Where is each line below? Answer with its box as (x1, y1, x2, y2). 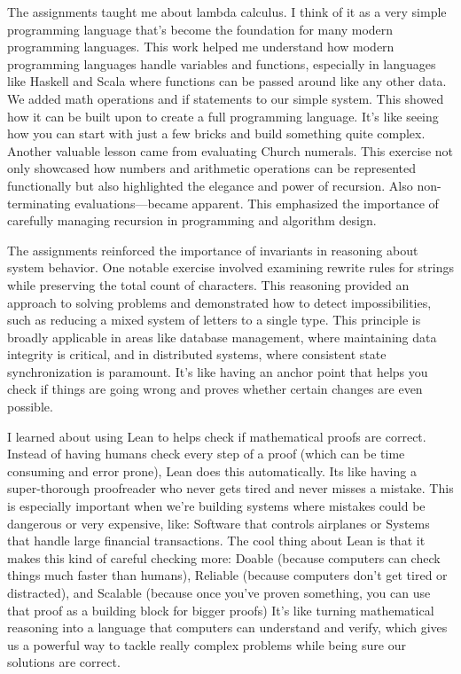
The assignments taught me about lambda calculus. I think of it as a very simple (7, 3, 447, 20)
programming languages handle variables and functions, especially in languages (7, 54, 436, 73)
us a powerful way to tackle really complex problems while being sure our (7, 635, 406, 654)
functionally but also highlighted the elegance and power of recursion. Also (7, 176, 413, 194)
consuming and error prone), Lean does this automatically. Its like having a (7, 461, 417, 480)
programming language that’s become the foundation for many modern (7, 20, 394, 38)
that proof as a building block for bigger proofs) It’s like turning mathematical (7, 600, 434, 619)
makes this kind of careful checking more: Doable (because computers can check (7, 548, 441, 567)
